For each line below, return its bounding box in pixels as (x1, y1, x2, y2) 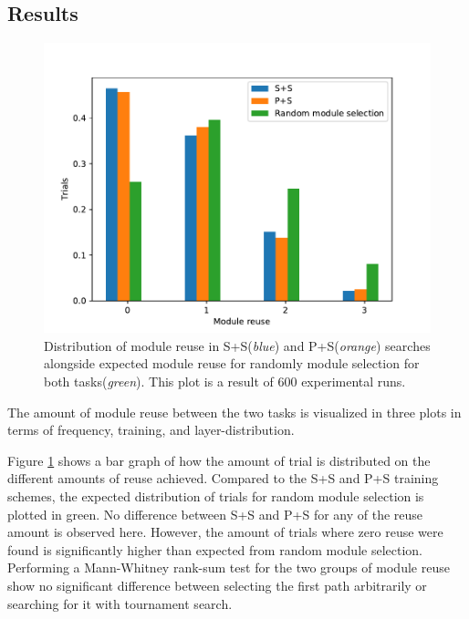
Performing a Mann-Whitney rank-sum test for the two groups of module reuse (7, 558, 450, 577)
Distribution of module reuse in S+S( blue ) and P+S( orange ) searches (44, 335, 431, 355)
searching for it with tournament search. (7, 593, 233, 613)
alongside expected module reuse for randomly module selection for (44, 354, 420, 373)
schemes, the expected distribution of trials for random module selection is (7, 486, 424, 505)
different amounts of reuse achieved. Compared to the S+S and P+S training (7, 469, 439, 488)
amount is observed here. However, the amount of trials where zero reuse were (7, 522, 443, 542)
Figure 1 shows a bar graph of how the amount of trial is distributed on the (7, 450, 431, 469)
